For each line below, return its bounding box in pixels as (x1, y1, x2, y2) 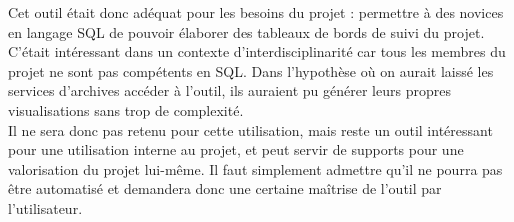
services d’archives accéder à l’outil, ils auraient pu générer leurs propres (8, 80, 451, 101)
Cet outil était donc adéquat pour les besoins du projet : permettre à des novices (8, 2, 504, 22)
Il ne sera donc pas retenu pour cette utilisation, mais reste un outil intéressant (8, 119, 493, 140)
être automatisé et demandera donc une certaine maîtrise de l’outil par (8, 178, 442, 199)
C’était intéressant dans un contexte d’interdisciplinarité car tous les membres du (8, 41, 506, 62)
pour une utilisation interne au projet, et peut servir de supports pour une (8, 139, 464, 160)
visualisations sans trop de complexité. (8, 99, 244, 120)
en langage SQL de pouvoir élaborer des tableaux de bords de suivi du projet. (8, 21, 485, 42)
